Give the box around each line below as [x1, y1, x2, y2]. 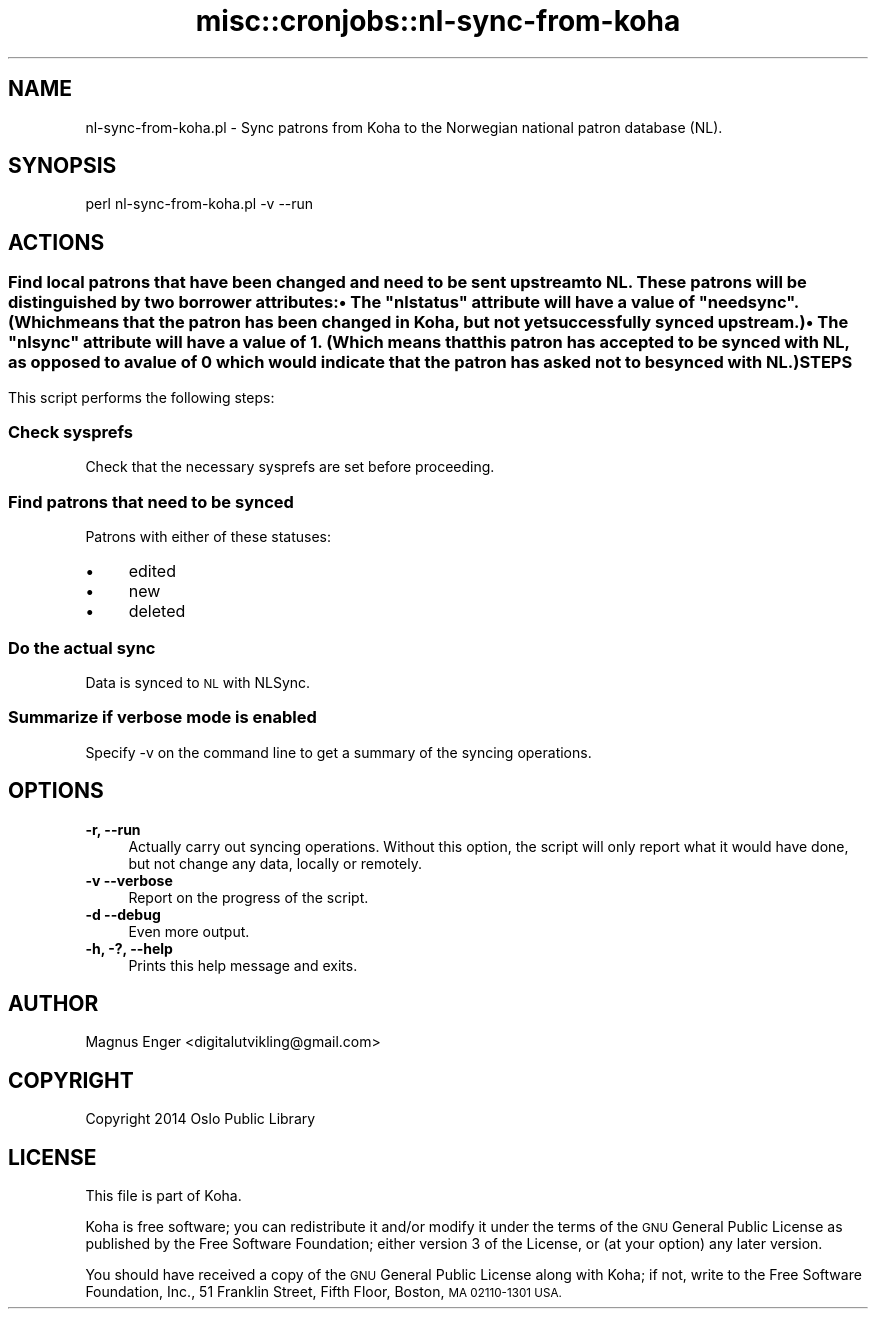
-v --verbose [85, 871, 173, 889]
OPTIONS [8, 778, 104, 804]
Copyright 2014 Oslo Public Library [85, 1110, 316, 1128]
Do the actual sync [8, 637, 156, 658]
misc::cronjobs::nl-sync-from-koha [195, 4, 681, 38]
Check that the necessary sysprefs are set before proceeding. [85, 458, 495, 476]
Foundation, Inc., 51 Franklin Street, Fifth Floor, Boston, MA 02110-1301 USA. [85, 1283, 562, 1301]
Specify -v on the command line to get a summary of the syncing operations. [85, 743, 592, 761]
